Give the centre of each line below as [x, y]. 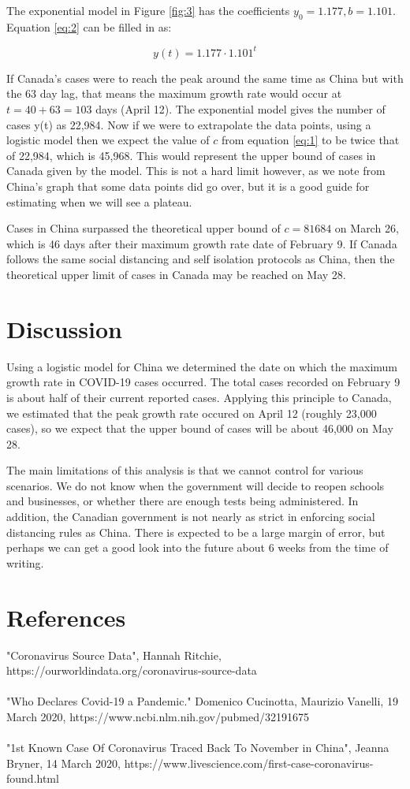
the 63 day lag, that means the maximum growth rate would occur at [174, 93]
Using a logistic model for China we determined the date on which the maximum [202, 366]
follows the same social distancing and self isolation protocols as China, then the [201, 259]
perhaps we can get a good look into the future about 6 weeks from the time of [198, 547]
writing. [25, 562]
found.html [33, 778]
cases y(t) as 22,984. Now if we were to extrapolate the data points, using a [189, 124]
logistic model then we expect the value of [108, 140]
